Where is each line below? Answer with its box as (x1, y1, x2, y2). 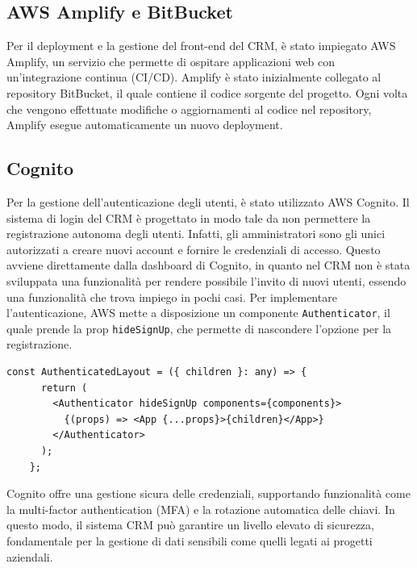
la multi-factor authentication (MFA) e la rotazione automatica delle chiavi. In (6, 500, 395, 517)
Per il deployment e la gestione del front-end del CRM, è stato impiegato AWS (6, 37, 396, 54)
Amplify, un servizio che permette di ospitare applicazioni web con (6, 52, 336, 69)
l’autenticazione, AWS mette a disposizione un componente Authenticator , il (6, 304, 390, 321)
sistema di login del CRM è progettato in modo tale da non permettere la (6, 209, 371, 226)
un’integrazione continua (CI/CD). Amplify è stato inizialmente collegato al (6, 69, 382, 86)
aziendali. (6, 548, 53, 565)
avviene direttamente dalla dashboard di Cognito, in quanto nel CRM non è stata (6, 257, 411, 274)
